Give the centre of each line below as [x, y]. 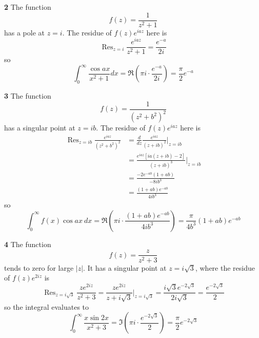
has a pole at [25, 32]
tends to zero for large [39, 267]
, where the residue [225, 267]
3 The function [28, 96]
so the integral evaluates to [47, 306]
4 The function [28, 244]
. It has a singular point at [125, 267]
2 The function [28, 7]
